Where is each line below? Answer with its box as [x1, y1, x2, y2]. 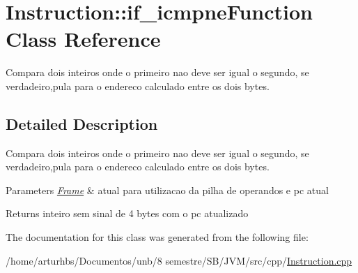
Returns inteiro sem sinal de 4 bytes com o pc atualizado [6, 206, 249, 221]
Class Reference [6, 24, 161, 53]
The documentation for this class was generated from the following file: [6, 230, 309, 244]
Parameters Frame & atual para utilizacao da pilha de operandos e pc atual [6, 182, 329, 197]
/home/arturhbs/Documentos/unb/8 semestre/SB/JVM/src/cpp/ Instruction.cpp [6, 253, 352, 267]
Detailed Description [6, 112, 158, 134]
